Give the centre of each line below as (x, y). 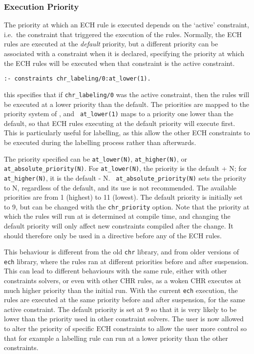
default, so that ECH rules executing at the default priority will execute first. (120, 123)
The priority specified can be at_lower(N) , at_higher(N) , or (95, 158)
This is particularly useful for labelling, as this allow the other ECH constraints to (127, 133)
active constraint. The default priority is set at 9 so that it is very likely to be (120, 309)
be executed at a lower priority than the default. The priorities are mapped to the (127, 104)
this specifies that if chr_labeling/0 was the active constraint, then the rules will (127, 94)
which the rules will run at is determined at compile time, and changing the (117, 216)
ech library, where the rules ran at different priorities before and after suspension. (126, 261)
